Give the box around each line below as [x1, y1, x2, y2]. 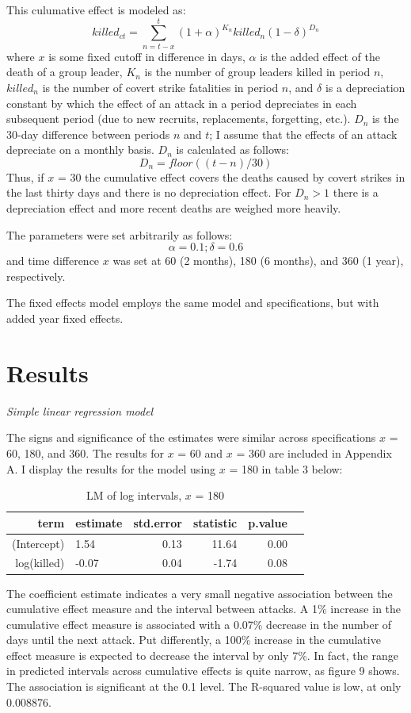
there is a [333, 184, 379, 201]
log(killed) [15, 554, 65, 571]
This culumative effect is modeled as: [6, 2, 186, 17]
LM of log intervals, [86, 487, 182, 504]
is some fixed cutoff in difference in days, [48, 48, 245, 64]
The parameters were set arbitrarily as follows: [6, 226, 233, 243]
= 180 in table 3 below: [229, 460, 343, 477]
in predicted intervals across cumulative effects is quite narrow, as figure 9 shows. [6, 662, 400, 679]
